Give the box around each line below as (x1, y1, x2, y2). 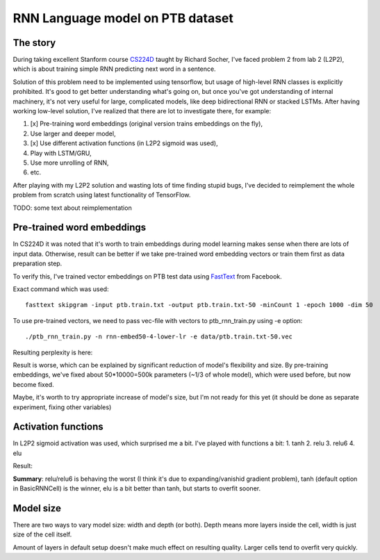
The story (13, 37, 56, 49)
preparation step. (13, 259, 63, 267)
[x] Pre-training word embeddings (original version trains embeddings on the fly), (30, 120, 263, 128)
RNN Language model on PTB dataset (13, 10, 234, 26)
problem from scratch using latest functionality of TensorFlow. (13, 191, 191, 199)
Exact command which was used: (13, 285, 109, 293)
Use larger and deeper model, (30, 129, 116, 138)
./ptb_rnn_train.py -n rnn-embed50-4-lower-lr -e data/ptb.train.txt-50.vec (25, 333, 293, 340)
